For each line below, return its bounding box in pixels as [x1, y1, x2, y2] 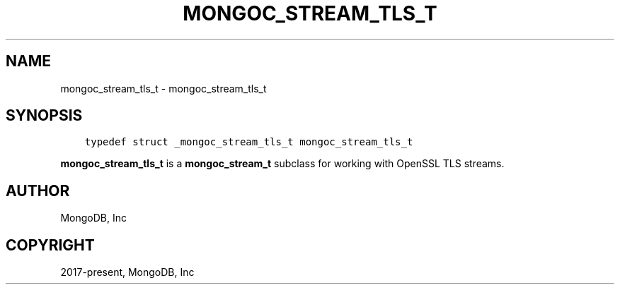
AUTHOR [6, 181, 70, 200]
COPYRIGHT [6, 236, 95, 254]
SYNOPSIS [6, 107, 83, 125]
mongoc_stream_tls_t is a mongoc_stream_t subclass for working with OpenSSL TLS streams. [60, 157, 505, 170]
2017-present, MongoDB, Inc [60, 266, 195, 279]
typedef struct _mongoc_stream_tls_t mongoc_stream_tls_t [84, 136, 413, 148]
